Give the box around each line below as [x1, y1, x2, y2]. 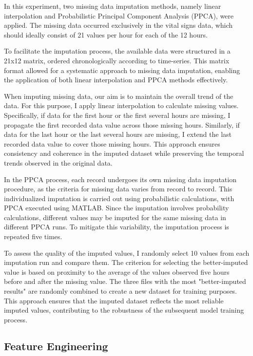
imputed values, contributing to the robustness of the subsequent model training [4, 305, 244, 315]
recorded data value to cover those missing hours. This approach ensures [4, 138, 220, 149]
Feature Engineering [4, 338, 108, 353]
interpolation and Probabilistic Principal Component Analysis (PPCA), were [4, 10, 234, 20]
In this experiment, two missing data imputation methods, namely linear [4, 1, 221, 11]
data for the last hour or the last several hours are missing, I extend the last [4, 129, 232, 139]
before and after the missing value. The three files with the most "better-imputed [4, 276, 246, 286]
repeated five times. [4, 231, 62, 242]
